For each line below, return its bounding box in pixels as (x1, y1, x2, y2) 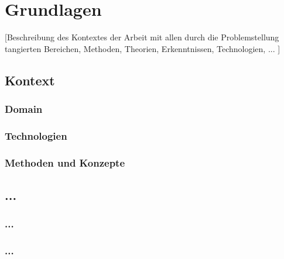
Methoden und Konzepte (5, 155, 125, 170)
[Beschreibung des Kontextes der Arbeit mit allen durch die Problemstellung (5, 31, 279, 43)
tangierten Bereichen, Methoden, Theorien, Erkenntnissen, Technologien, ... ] (5, 42, 280, 54)
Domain (5, 102, 43, 116)
